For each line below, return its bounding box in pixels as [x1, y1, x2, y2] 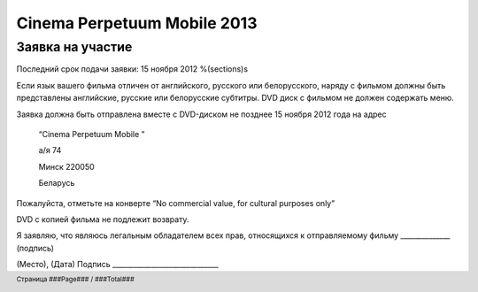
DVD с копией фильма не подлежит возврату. [16, 213, 189, 225]
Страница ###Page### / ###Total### [16, 275, 135, 284]
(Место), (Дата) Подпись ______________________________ [16, 259, 219, 270]
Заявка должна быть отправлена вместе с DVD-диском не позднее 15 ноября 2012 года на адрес [16, 109, 387, 119]
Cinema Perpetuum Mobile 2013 [16, 13, 258, 33]
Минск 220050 [38, 161, 95, 172]
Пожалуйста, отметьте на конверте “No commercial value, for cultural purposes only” [16, 197, 335, 208]
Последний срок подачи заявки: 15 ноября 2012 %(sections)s [16, 64, 248, 74]
